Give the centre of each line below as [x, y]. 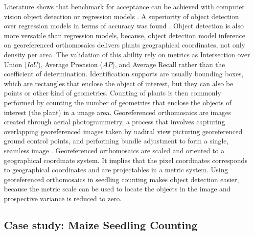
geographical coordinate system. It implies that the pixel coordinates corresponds [126, 160]
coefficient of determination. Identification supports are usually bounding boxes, [124, 74]
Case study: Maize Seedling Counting [101, 224]
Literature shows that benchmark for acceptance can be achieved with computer [124, 6]
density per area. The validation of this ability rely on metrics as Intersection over [127, 54]
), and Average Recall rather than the [169, 64]
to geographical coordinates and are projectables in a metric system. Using [116, 170]
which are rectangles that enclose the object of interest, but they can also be [119, 83]
